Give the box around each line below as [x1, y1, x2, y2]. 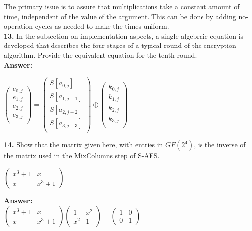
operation [4, 21, 33, 31]
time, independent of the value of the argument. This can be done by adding [4, 11, 236, 21]
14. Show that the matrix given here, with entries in [4, 139, 163, 150]
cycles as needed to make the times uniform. [35, 21, 169, 31]
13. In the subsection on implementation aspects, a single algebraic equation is [4, 30, 244, 41]
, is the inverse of [194, 139, 246, 150]
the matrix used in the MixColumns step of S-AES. [4, 150, 160, 161]
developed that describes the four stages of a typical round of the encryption [4, 40, 236, 50]
